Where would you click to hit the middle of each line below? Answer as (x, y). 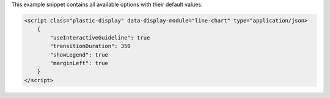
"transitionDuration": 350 (90, 46)
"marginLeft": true (79, 63)
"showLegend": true (79, 54)
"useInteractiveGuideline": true (100, 37)
